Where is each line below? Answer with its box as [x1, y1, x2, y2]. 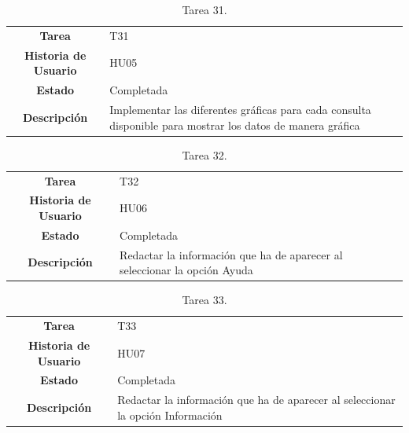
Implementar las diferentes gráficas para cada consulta [109, 101, 371, 117]
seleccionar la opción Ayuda [120, 262, 253, 278]
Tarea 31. [182, 2, 227, 17]
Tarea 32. [182, 146, 227, 163]
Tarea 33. [182, 292, 227, 308]
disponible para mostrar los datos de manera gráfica [109, 116, 360, 133]
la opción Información [117, 406, 223, 423]
